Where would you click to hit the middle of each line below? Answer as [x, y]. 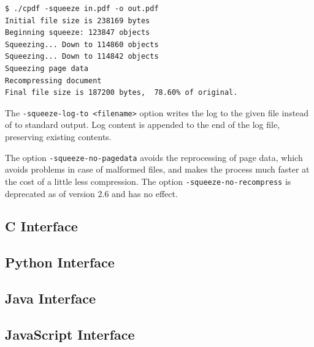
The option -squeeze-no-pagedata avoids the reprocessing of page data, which [154, 157]
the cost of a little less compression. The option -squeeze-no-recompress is [148, 181]
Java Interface [50, 298]
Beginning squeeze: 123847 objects [78, 33]
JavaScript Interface [70, 334]
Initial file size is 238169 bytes [78, 21]
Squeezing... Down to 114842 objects [82, 57]
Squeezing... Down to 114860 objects [82, 44]
